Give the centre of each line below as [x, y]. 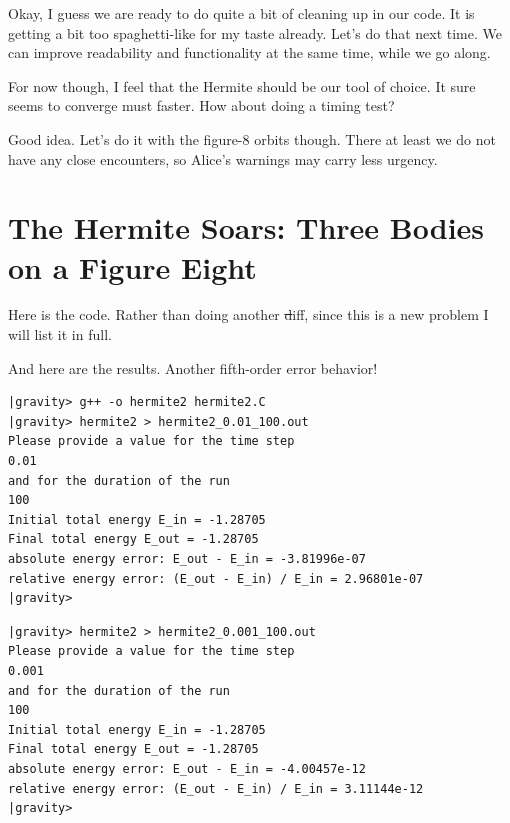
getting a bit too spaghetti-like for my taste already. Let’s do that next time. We [255, 32]
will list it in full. [60, 334]
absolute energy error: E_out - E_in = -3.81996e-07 [187, 559]
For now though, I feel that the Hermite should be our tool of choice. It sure [242, 85]
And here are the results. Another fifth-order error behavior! [193, 367]
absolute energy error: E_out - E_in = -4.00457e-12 [187, 768]
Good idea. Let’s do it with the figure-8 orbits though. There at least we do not [252, 138]
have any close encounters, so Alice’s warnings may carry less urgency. [223, 158]
